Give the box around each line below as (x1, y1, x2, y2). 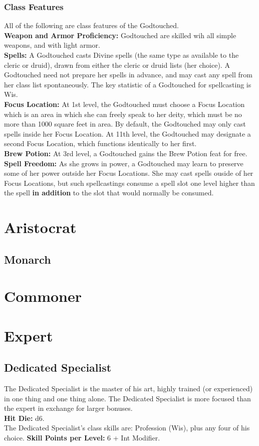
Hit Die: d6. (4, 412, 45, 423)
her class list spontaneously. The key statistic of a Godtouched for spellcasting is (4, 79, 251, 89)
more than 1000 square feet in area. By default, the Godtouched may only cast (4, 119, 246, 129)
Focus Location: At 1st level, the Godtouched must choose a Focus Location (4, 98, 245, 109)
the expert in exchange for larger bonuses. (4, 403, 133, 413)
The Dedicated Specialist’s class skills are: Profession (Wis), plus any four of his (4, 422, 250, 433)
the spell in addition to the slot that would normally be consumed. (4, 187, 214, 198)
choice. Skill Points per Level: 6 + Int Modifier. (4, 432, 160, 442)
